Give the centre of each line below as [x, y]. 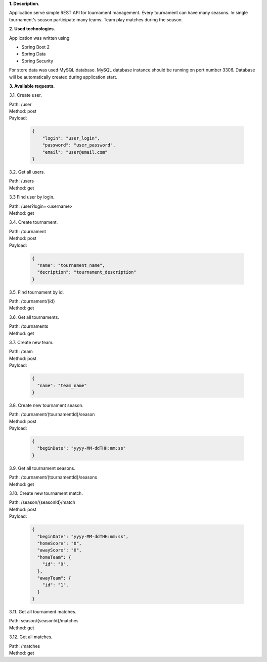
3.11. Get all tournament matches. [43, 612]
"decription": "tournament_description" [87, 272]
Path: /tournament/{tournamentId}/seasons [53, 477]
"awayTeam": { [54, 578]
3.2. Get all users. [27, 172]
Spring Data [34, 54]
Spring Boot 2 [36, 47]
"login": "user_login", [71, 138]
